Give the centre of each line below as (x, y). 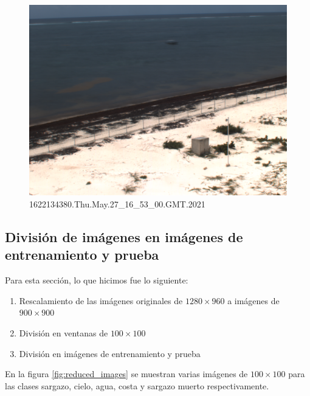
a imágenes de (253, 300)
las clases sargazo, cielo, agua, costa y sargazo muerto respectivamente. (137, 385)
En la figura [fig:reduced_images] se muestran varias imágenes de (126, 374)
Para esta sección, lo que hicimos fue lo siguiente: (97, 280)
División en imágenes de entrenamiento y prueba (110, 353)
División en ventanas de (64, 333)
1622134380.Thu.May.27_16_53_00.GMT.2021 (117, 204)
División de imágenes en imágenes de (124, 237)
